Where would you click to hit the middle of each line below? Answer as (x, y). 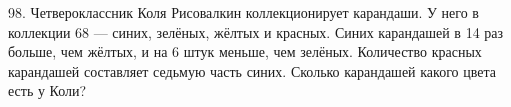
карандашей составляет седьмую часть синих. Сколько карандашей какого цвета (252, 70)
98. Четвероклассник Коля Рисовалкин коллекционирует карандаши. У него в (243, 12)
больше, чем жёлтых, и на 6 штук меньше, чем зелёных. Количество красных (245, 51)
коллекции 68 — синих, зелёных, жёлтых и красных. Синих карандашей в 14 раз (256, 31)
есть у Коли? (47, 90)
